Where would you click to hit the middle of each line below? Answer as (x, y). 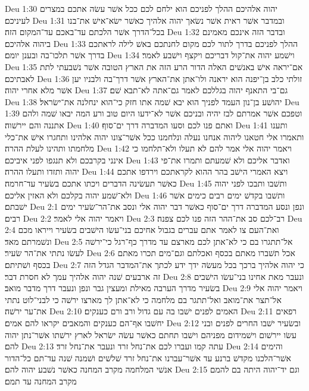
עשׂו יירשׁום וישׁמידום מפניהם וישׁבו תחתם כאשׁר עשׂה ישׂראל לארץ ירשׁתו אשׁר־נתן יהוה (151, 334)
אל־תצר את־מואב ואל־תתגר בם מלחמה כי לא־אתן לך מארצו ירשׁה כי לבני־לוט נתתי (143, 299)
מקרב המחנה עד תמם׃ (41, 381)
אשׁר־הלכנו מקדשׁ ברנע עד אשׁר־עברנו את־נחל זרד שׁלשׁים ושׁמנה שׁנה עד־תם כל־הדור (148, 357)
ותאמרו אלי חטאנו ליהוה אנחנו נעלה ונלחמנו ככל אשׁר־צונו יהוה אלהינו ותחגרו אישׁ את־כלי (154, 136)
